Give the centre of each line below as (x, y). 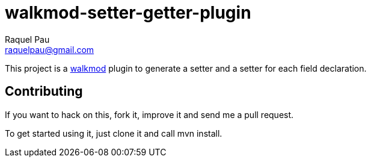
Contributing (44, 92)
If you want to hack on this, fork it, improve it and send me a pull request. (149, 114)
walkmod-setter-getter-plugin (128, 13)
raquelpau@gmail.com (50, 49)
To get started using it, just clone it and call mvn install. (114, 133)
